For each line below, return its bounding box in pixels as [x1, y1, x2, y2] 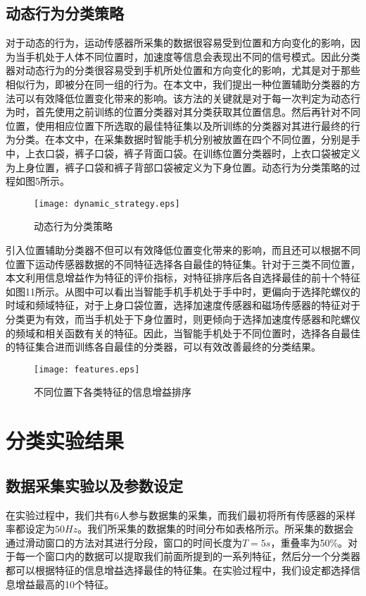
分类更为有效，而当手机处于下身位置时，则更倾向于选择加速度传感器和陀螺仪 [6, 311, 360, 326]
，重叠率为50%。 [270, 535, 348, 549]
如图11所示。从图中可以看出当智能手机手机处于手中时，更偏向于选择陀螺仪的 [6, 284, 360, 298]
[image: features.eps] [34, 364, 140, 375]
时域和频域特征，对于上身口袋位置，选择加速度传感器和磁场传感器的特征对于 [6, 298, 360, 312]
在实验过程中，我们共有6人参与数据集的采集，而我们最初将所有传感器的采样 [6, 507, 355, 522]
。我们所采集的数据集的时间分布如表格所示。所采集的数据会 [77, 521, 354, 536]
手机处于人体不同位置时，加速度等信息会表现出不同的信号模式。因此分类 [25, 49, 360, 63]
